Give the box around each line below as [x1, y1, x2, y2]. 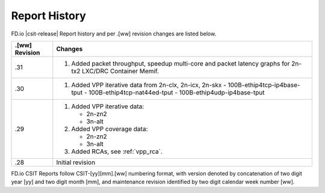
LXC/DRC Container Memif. [81, 67, 159, 75]
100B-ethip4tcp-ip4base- [227, 81, 300, 89]
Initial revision [56, 158, 96, 167]
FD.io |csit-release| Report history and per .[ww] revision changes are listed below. [11, 30, 217, 37]
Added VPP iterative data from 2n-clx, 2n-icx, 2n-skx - [71, 81, 227, 89]
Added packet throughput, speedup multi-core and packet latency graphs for [71, 59, 290, 67]
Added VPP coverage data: [71, 124, 148, 133]
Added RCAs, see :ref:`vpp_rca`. [71, 147, 162, 156]
